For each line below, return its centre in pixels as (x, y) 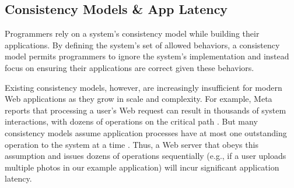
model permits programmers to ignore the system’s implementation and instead (147, 56)
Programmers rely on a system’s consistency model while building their (132, 33)
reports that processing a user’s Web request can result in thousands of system (146, 110)
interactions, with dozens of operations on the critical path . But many (131, 121)
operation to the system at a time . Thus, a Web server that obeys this (132, 144)
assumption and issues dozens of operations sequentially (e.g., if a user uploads (146, 156)
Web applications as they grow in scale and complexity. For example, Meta (139, 99)
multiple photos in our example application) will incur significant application (142, 167)
